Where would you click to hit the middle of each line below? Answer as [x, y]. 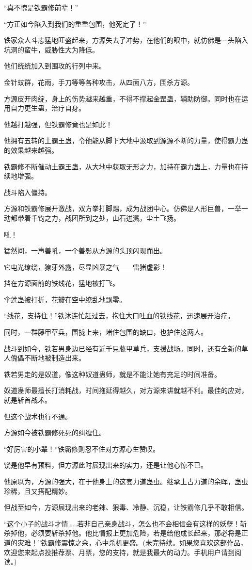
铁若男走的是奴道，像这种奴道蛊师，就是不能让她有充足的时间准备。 [112, 374]
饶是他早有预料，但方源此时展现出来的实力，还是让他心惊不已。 [106, 465]
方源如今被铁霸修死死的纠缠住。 [55, 432]
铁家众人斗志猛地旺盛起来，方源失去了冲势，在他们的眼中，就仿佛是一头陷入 [126, 40]
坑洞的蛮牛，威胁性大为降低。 [51, 49]
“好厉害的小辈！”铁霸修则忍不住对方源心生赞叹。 [82, 448]
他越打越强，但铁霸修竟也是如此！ [58, 124]
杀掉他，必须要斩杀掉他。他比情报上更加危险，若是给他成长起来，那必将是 [123, 533]
